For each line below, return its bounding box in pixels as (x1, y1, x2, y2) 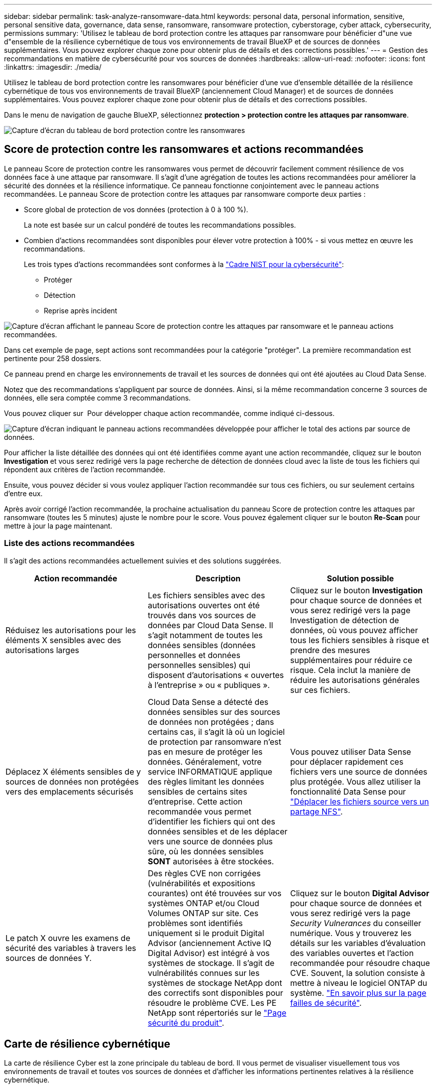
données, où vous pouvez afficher (290, 625, 418, 635)
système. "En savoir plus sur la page (290, 987, 427, 998)
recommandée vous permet (147, 806, 251, 816)
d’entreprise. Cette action (147, 796, 243, 807)
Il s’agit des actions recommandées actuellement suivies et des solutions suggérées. (4, 556, 281, 565)
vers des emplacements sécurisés (5, 786, 133, 797)
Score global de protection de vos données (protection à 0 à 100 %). (24, 205, 248, 214)
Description (195, 573, 241, 583)
